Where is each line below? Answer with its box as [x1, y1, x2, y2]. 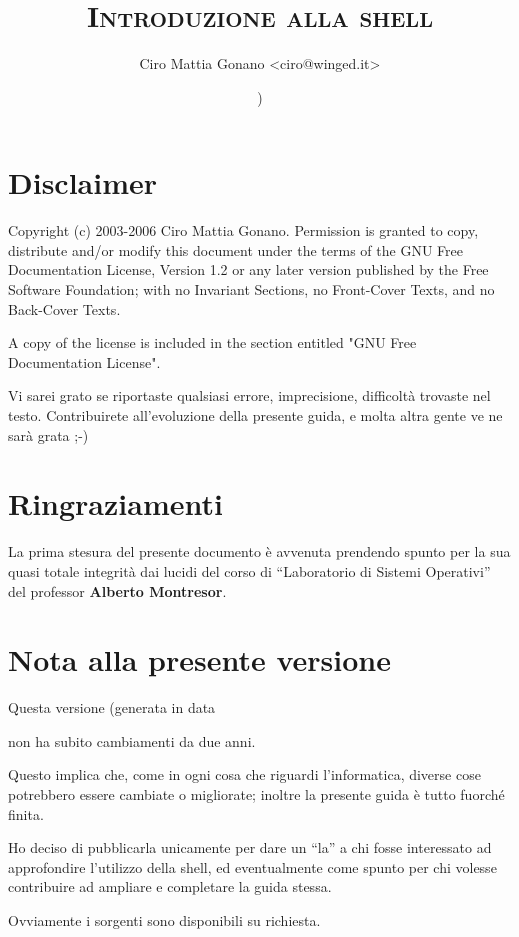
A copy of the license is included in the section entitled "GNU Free [8, 332, 417, 353]
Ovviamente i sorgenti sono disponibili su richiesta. [8, 909, 321, 930]
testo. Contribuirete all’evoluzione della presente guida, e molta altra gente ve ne [8, 405, 503, 425]
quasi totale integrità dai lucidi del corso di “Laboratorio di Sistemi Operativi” [8, 560, 491, 581]
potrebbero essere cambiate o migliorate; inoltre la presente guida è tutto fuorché [8, 784, 505, 804]
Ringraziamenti [8, 483, 223, 524]
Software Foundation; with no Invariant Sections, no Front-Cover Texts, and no [8, 279, 495, 300]
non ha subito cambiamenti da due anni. [8, 730, 256, 751]
